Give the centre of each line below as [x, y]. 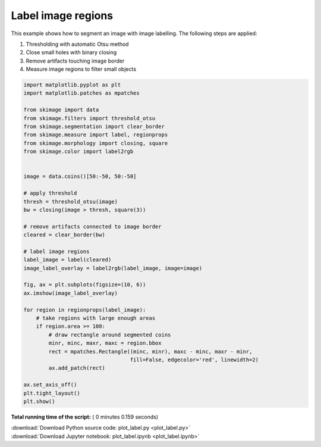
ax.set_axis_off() [50, 385]
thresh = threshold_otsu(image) [71, 201]
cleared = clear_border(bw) [64, 235]
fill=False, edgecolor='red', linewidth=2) [194, 360]
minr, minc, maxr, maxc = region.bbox [105, 343]
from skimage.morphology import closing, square [96, 143]
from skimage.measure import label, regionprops [96, 135]
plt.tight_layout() [52, 393]
